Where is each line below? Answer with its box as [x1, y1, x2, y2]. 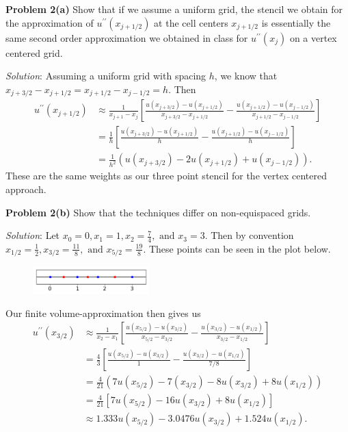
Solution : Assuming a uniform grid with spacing [5, 68, 206, 83]
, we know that [214, 68, 278, 83]
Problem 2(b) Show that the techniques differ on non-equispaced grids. [5, 205, 311, 219]
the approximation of [5, 15, 94, 29]
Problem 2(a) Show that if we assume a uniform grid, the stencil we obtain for [5, 2, 343, 16]
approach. [5, 181, 46, 196]
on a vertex [289, 30, 337, 45]
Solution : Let [5, 228, 60, 242]
